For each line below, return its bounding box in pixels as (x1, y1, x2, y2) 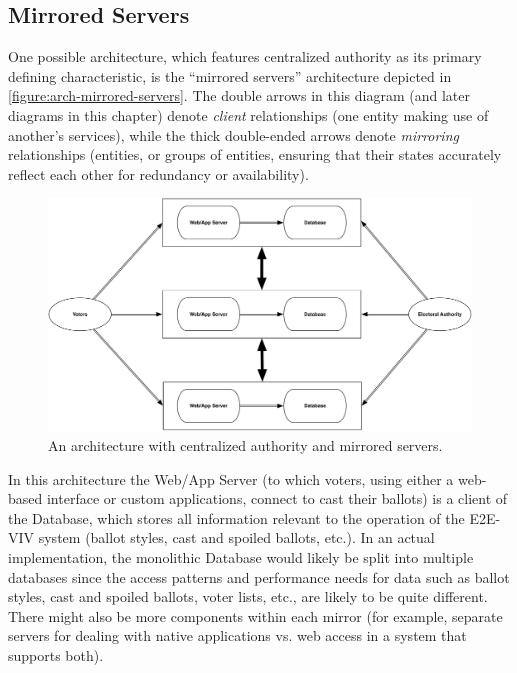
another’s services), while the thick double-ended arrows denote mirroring (8, 124, 459, 145)
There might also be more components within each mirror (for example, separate (8, 605, 503, 626)
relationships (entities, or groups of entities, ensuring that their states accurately (8, 144, 502, 165)
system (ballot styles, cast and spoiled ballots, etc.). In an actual (38, 527, 435, 548)
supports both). (8, 645, 104, 665)
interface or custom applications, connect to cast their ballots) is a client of (46, 488, 508, 509)
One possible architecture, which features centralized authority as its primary (8, 46, 482, 67)
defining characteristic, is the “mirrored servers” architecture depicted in (8, 65, 452, 86)
